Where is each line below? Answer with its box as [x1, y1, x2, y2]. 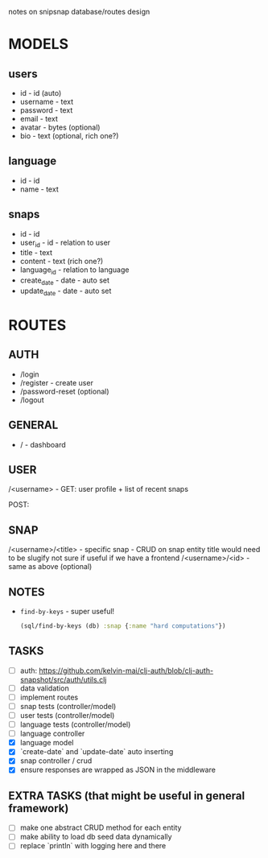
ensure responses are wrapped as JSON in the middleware [19, 765, 216, 775]
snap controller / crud [19, 756, 93, 765]
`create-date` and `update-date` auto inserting [19, 747, 174, 757]
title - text [19, 248, 53, 258]
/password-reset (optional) [19, 386, 110, 396]
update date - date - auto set [19, 286, 112, 297]
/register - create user [19, 377, 94, 387]
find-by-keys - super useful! [19, 607, 115, 617]
